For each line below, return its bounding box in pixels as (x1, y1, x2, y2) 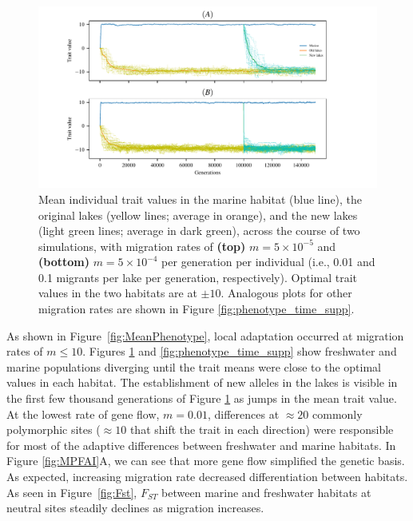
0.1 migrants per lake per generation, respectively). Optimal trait (38, 268, 358, 285)
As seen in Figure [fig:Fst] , (6, 483, 137, 500)
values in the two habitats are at (38, 284, 197, 301)
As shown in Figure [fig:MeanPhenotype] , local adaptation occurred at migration (6, 327, 404, 344)
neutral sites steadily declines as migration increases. (6, 499, 264, 516)
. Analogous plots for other (220, 284, 352, 301)
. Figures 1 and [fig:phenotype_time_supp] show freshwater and (82, 343, 397, 360)
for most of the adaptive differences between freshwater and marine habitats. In (6, 436, 396, 453)
